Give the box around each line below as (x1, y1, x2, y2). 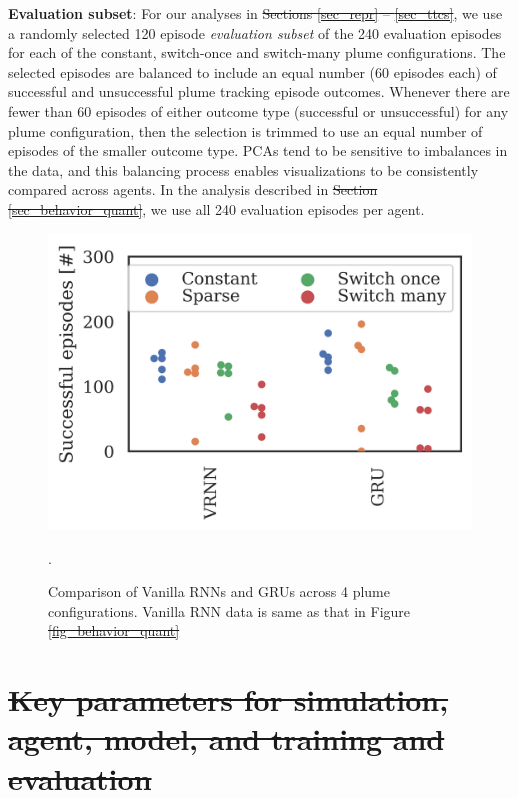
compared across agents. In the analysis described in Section (8, 179, 378, 200)
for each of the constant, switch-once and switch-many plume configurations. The (8, 42, 506, 63)
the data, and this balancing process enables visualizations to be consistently (8, 159, 479, 180)
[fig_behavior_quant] (48, 620, 180, 641)
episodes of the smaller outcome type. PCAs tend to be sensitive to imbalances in (8, 140, 508, 161)
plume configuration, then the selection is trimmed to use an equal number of (8, 120, 483, 141)
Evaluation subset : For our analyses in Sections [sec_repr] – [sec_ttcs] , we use (8, 3, 503, 23)
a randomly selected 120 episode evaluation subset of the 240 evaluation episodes (8, 22, 502, 43)
